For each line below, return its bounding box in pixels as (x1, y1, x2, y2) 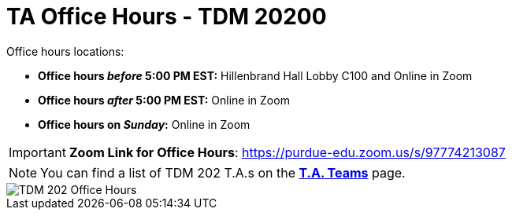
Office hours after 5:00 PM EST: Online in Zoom (38, 93, 290, 107)
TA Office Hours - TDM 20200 (6, 3, 327, 30)
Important (9, 144, 66, 160)
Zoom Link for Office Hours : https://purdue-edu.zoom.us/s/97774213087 (69, 144, 506, 160)
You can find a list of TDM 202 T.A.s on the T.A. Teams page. (40, 164, 406, 181)
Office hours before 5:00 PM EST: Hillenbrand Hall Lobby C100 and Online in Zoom (38, 68, 473, 82)
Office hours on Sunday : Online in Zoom (38, 117, 250, 131)
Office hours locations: (6, 44, 124, 58)
